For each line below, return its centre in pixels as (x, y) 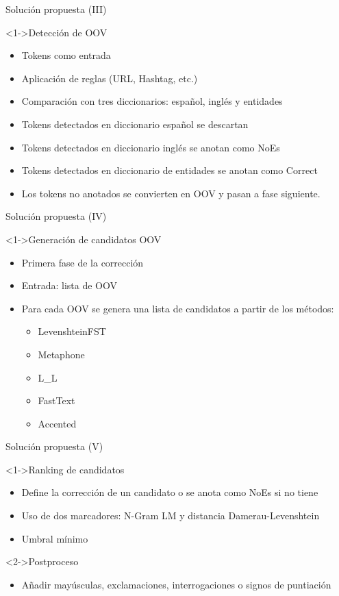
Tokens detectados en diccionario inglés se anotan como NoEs (151, 147)
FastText (56, 400)
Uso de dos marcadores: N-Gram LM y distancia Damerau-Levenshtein (171, 516)
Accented (57, 423)
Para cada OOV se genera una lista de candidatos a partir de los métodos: (178, 308)
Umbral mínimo (55, 538)
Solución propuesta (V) (54, 446)
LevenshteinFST (72, 331)
